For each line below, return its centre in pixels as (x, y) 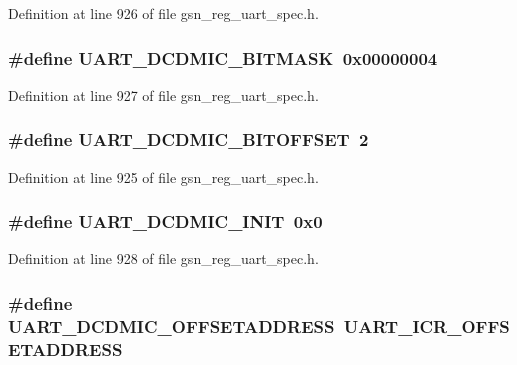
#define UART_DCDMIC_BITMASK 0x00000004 (223, 57)
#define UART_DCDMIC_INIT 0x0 (165, 221)
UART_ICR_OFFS (426, 325)
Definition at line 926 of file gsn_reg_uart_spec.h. (163, 13)
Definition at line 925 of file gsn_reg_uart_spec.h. (163, 176)
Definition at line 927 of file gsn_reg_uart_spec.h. (163, 94)
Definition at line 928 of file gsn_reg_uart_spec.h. (163, 258)
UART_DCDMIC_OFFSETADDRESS (171, 325)
